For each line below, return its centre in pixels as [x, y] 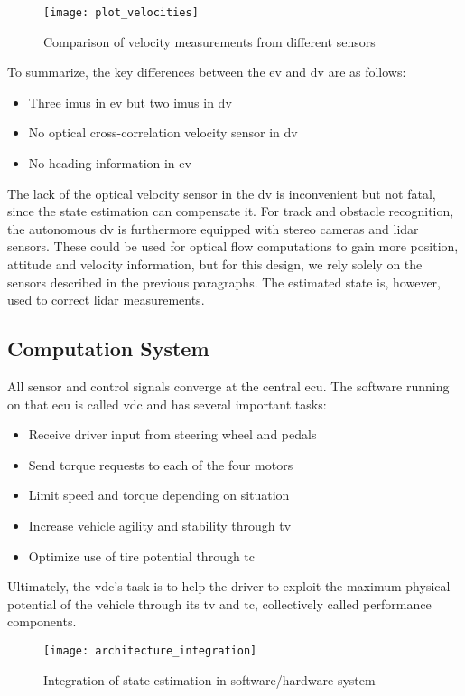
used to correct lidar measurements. [106, 300]
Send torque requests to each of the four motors [161, 464]
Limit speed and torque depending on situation [159, 495]
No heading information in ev [110, 163]
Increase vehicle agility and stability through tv [160, 525]
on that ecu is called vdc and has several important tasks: [167, 404]
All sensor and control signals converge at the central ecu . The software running [228, 386]
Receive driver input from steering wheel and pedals [172, 434]
